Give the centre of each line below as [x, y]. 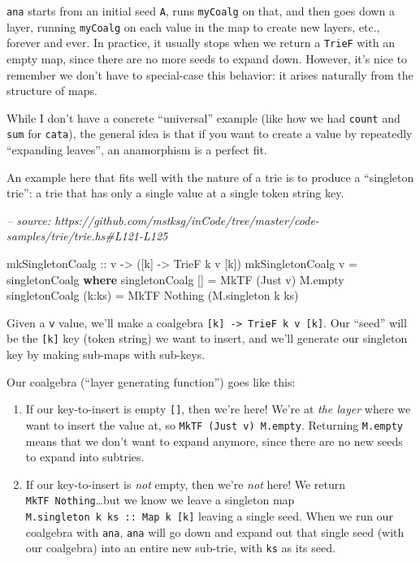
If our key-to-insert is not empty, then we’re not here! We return [186, 484]
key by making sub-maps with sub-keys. [106, 354]
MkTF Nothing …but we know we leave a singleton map [160, 500]
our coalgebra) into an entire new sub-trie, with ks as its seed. [180, 548]
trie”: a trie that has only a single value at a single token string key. [175, 193]
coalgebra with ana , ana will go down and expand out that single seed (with [215, 532]
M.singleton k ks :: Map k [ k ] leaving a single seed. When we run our [209, 516]
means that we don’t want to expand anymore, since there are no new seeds [214, 441]
